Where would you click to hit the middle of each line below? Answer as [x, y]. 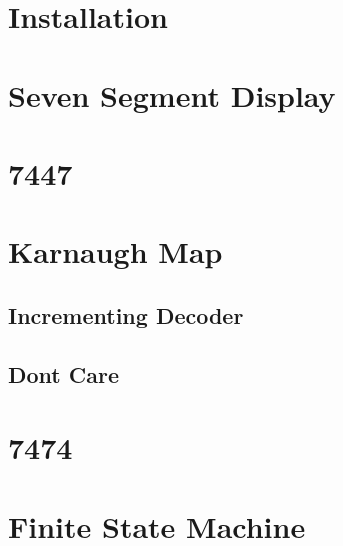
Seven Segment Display [172, 94]
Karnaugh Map [115, 251]
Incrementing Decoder [126, 314]
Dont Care [63, 373]
